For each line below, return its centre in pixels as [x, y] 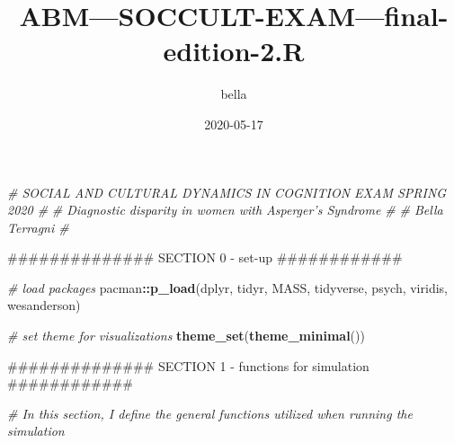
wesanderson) [44, 305]
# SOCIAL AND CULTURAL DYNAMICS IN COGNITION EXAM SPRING [227, 192]
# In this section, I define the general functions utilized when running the [210, 413]
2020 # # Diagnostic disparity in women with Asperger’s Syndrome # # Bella [225, 210]
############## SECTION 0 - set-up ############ [205, 257]
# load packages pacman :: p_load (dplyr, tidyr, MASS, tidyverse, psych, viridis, [227, 287]
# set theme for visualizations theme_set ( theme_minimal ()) [186, 336]
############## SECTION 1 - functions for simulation [188, 365]
